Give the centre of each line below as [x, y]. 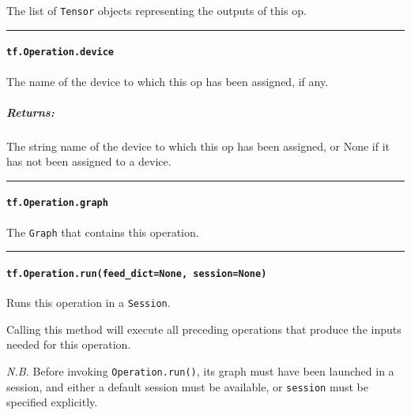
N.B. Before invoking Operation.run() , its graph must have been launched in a [200, 371]
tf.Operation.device [60, 52]
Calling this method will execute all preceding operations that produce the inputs [204, 329]
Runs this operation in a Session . [89, 303]
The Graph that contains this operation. [103, 232]
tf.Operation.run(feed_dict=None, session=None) [137, 273]
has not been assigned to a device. [89, 161]
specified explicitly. [52, 402]
